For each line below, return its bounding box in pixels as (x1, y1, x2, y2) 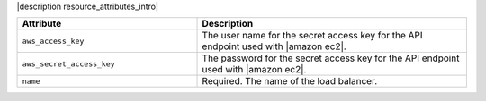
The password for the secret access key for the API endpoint (202, 52, 460, 64)
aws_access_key (22, 36, 85, 46)
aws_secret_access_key (22, 59, 116, 69)
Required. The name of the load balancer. (202, 75, 378, 88)
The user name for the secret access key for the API (202, 29, 423, 42)
